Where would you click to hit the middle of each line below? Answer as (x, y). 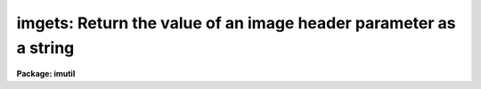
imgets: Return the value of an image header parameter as (236, 23)
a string (45, 48)
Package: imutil (46, 74)
